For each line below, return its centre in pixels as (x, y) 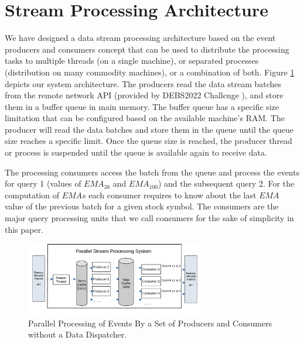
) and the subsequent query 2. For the (226, 183)
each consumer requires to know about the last (173, 195)
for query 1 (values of (43, 183)
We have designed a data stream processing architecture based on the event (140, 38)
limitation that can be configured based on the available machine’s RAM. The (145, 118)
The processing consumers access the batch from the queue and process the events (152, 172)
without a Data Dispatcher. (78, 334)
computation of (32, 195)
